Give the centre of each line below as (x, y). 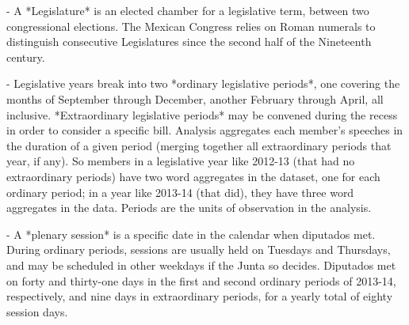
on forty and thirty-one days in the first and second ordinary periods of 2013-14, (201, 280)
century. (26, 57)
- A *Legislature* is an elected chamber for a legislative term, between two (188, 10)
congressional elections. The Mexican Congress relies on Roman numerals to (191, 26)
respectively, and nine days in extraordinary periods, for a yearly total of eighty (200, 296)
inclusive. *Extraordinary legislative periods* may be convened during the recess (202, 114)
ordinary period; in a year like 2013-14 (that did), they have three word (180, 192)
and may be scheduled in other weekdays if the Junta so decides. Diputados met (201, 265)
